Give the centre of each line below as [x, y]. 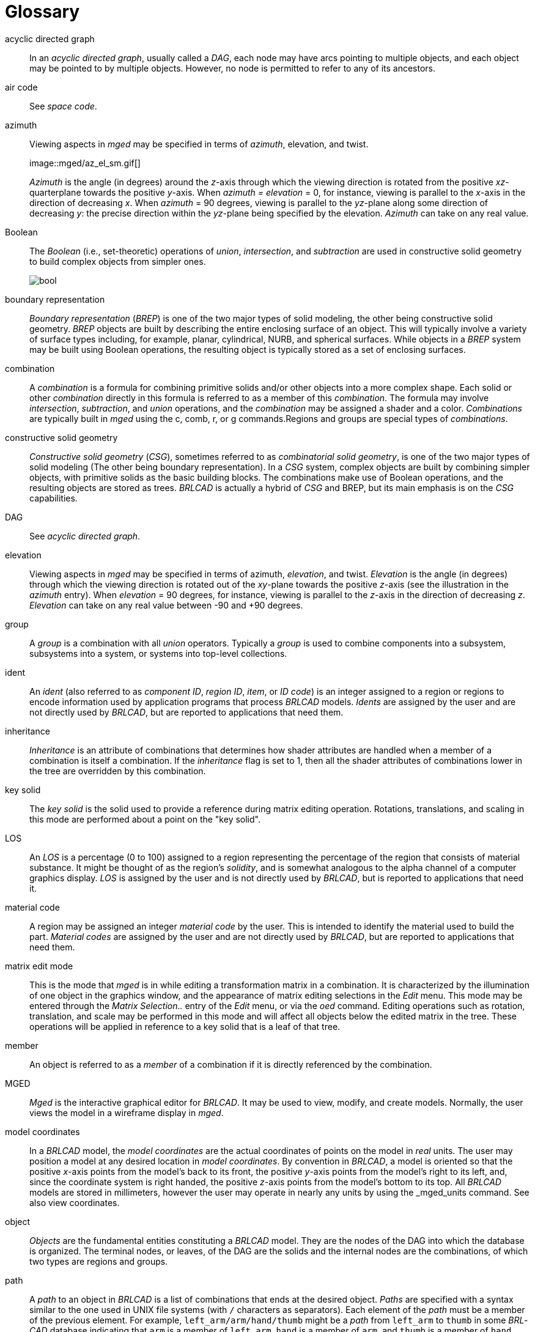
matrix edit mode [39, 966]
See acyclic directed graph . [85, 536]
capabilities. [53, 498]
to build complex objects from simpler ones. [118, 261]
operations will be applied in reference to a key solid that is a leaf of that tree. [185, 1026]
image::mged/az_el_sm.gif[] [85, 163]
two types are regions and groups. [99, 1261]
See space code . [63, 106]
